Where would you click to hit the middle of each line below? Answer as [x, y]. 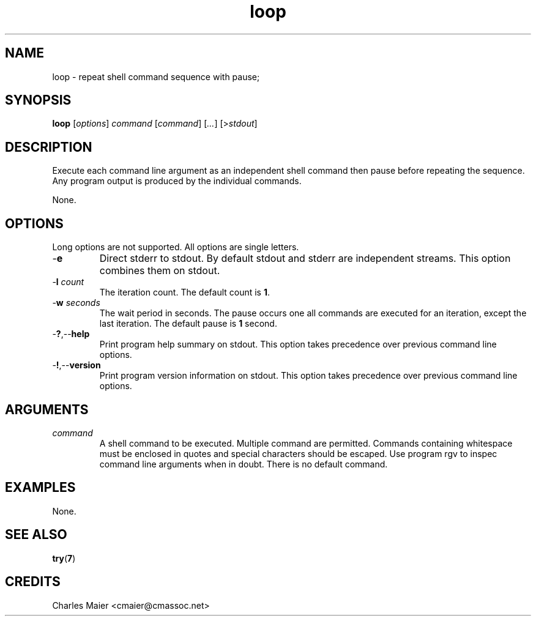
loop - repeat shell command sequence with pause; [156, 76]
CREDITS [33, 582]
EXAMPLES [40, 488]
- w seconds [76, 303]
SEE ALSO [36, 535]
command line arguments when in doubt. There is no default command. [244, 464]
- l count [68, 282]
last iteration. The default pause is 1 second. [188, 324]
